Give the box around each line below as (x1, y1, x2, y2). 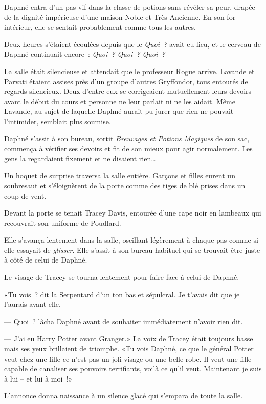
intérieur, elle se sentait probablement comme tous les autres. (4, 21, 196, 32)
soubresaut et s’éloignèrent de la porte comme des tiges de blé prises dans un (4, 180, 246, 191)
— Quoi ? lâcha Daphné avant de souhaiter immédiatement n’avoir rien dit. (4, 316, 243, 326)
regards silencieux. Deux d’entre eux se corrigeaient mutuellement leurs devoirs (4, 86, 252, 97)
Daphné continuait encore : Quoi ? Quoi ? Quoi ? (4, 49, 165, 59)
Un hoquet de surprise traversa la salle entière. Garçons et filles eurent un (4, 170, 235, 181)
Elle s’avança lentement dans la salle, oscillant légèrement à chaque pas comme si (4, 234, 258, 245)
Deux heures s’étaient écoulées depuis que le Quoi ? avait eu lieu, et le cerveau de (4, 38, 261, 49)
